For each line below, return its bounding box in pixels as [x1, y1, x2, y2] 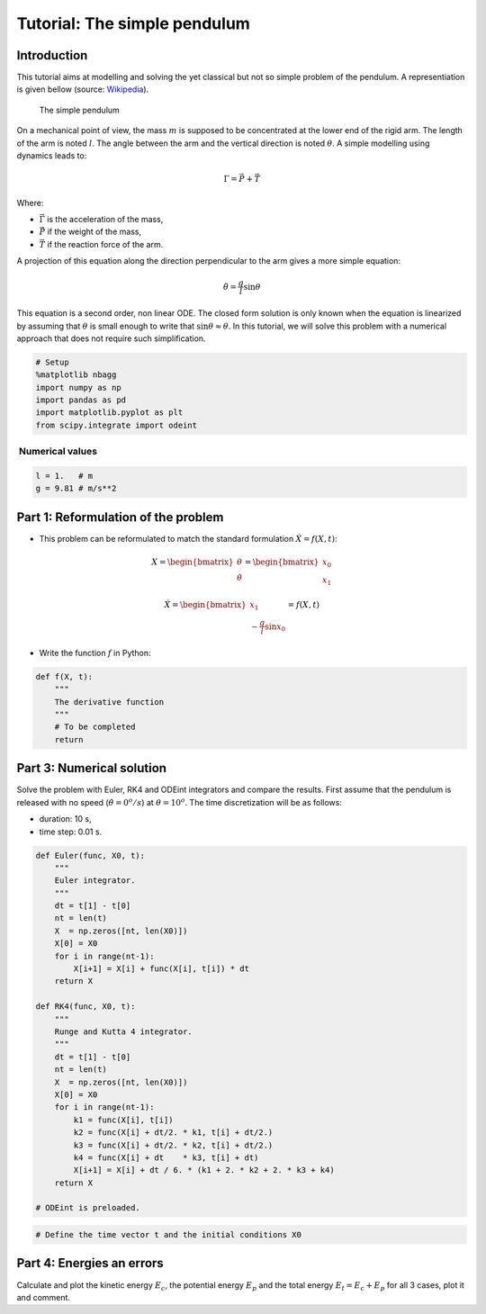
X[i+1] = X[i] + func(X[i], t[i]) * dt [73, 964, 249, 974]
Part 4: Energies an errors [16, 1255, 164, 1271]
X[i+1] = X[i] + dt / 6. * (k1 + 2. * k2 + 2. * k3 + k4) [73, 1165, 335, 1175]
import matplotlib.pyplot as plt [35, 408, 184, 418]
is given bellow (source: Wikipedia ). [16, 84, 149, 94]
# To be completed [54, 722, 136, 733]
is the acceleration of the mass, [46, 213, 164, 224]
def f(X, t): [35, 671, 94, 681]
